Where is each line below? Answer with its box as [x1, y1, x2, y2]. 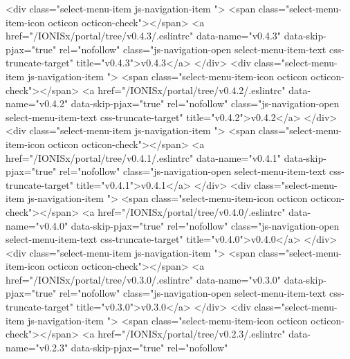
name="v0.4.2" [6, 96, 68, 111]
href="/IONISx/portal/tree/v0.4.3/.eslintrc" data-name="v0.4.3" [6, 28, 282, 43]
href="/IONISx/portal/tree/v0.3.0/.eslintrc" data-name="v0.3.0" [6, 272, 282, 286]
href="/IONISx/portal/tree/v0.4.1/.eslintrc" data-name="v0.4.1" [6, 150, 282, 165]
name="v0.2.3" [6, 340, 68, 354]
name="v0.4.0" [6, 218, 68, 232]
